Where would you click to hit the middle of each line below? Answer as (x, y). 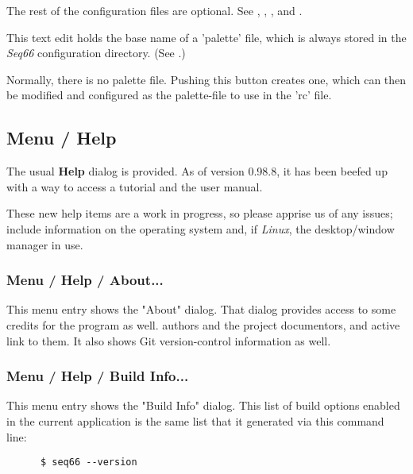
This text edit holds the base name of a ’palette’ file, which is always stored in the (206, 37)
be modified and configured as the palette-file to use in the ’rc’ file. (169, 95)
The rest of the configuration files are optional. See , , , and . (154, 10)
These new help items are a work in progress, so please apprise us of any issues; (200, 213)
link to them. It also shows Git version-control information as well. (169, 340)
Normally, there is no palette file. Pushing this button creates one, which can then (206, 79)
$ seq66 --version (89, 462)
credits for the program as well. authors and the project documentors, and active (203, 324)
